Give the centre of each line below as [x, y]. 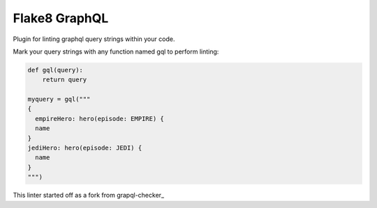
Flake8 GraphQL [61, 18]
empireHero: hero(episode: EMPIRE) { [99, 119]
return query [65, 80]
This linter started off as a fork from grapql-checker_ [88, 195]
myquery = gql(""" [59, 99]
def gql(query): [56, 70]
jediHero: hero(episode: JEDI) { [85, 148]
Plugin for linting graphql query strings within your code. [94, 39]
